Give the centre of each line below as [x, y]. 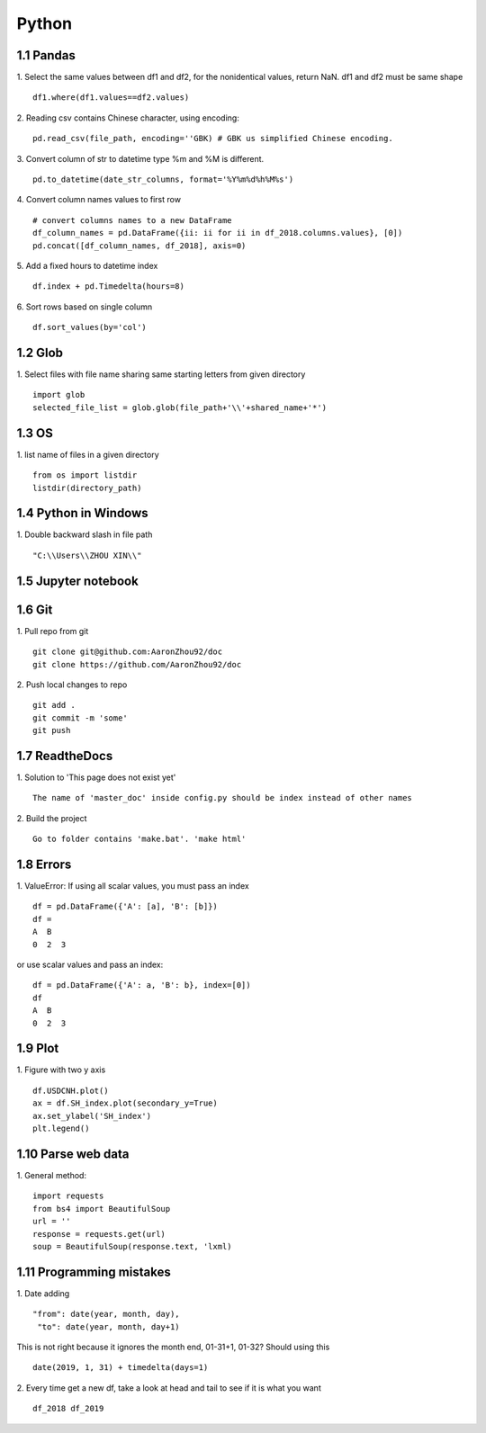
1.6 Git [35, 609]
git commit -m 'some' [80, 718]
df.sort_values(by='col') [90, 327]
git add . [54, 705]
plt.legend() [61, 1128]
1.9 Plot [38, 1048]
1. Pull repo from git [53, 631]
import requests [68, 1196]
